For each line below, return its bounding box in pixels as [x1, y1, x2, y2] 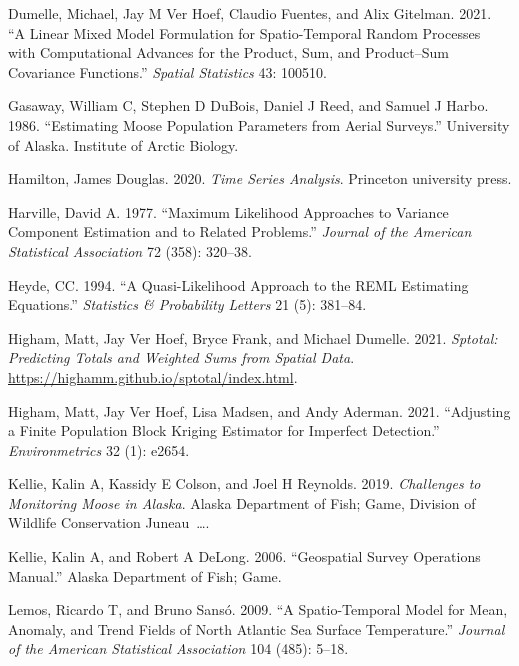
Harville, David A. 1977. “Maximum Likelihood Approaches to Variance [8, 201, 449, 222]
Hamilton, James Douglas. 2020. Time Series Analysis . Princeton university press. [8, 168, 512, 189]
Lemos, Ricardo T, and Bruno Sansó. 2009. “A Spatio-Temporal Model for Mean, [8, 599, 508, 620]
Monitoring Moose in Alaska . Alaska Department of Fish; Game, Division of [8, 492, 476, 513]
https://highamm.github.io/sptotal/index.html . [8, 366, 298, 387]
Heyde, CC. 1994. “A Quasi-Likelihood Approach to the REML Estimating [8, 274, 469, 295]
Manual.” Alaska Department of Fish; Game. [8, 565, 282, 586]
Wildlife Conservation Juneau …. [8, 512, 210, 533]
